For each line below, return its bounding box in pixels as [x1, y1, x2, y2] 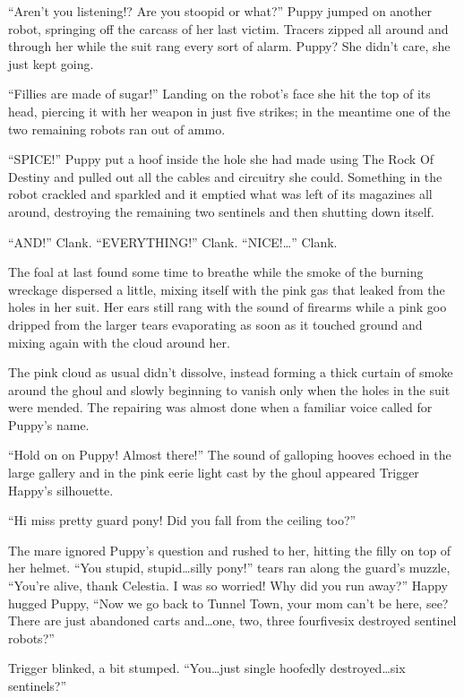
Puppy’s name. [8, 415, 90, 434]
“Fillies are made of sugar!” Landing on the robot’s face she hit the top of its [8, 84, 431, 103]
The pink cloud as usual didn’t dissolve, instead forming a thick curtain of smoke [8, 363, 453, 382]
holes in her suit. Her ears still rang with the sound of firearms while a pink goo [8, 297, 447, 316]
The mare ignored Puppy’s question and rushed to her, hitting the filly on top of [8, 540, 451, 559]
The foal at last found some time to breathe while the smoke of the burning [8, 263, 424, 281]
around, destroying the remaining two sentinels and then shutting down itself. [8, 202, 434, 220]
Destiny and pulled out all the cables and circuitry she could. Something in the [8, 167, 443, 185]
